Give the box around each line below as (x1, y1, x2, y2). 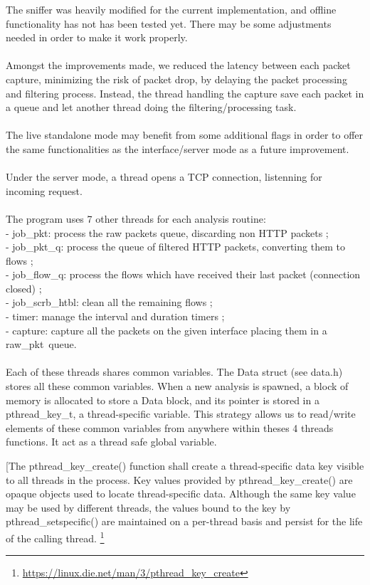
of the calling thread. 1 (6, 528, 105, 545)
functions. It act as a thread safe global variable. (6, 434, 217, 449)
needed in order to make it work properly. (6, 30, 188, 45)
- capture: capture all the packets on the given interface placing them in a (6, 322, 327, 337)
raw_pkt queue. (6, 337, 77, 352)
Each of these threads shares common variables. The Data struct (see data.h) (6, 364, 343, 379)
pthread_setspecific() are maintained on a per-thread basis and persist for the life (6, 514, 363, 529)
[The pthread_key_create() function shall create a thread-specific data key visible (6, 458, 364, 473)
